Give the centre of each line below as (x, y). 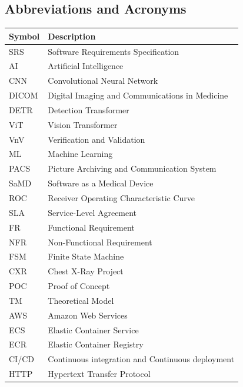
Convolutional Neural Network (103, 81)
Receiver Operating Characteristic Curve (121, 197)
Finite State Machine (86, 256)
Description (72, 36)
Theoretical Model (81, 300)
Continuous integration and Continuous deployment (141, 359)
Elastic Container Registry (96, 344)
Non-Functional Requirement (100, 242)
